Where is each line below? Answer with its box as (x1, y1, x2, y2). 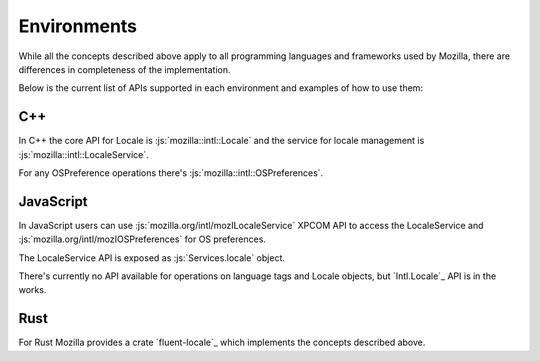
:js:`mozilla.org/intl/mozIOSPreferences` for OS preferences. (18, 233, 267, 245)
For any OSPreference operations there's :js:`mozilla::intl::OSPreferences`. (18, 167, 324, 179)
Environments (18, 15, 138, 37)
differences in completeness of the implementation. (18, 63, 231, 75)
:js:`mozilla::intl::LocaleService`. (18, 148, 149, 160)
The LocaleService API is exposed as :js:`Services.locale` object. (18, 251, 285, 264)
